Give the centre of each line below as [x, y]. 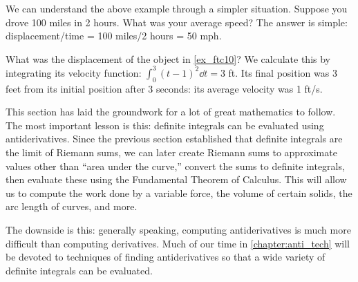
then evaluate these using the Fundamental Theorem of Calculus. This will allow [176, 179]
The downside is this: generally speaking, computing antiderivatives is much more [178, 230]
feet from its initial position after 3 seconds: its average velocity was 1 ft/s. [164, 88]
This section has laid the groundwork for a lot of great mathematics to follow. [171, 112]
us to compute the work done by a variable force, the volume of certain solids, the [179, 192]
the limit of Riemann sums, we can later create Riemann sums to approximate [171, 152]
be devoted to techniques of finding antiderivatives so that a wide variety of [166, 257]
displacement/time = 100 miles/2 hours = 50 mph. [114, 36]
